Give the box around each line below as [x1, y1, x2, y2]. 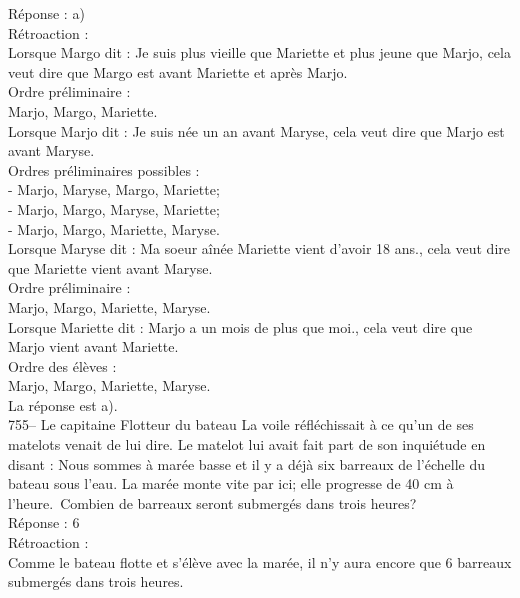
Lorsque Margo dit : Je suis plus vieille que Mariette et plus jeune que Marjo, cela [8, 42, 511, 63]
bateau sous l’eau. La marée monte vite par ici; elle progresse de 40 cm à [8, 473, 454, 494]
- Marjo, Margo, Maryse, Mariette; [8, 198, 220, 219]
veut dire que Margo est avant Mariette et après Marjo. [8, 61, 348, 82]
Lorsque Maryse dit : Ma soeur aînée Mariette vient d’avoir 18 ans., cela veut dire [8, 238, 510, 259]
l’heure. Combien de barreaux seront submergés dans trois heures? [8, 492, 417, 513]
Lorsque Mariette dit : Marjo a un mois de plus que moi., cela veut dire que [8, 316, 473, 337]
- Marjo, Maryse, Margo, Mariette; [8, 179, 220, 200]
